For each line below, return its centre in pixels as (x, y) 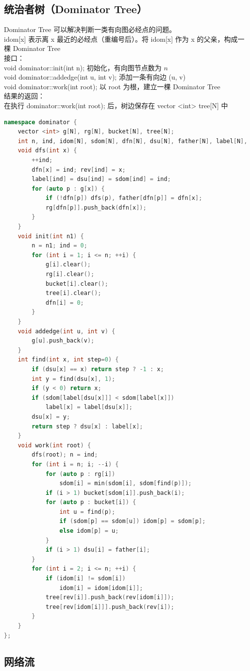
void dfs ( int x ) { (47, 151)
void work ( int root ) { (54, 445)
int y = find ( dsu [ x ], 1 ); (74, 379)
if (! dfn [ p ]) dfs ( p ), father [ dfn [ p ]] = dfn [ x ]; (124, 198)
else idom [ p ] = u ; (89, 531)
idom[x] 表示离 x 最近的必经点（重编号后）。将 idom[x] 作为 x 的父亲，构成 (121, 39)
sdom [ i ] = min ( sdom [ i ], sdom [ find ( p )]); (125, 483)
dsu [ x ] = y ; (51, 417)
